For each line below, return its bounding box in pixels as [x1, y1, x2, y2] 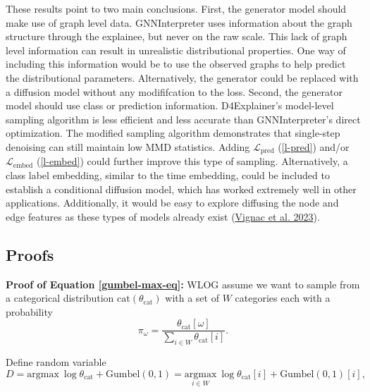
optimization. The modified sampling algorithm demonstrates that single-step [6, 125, 340, 140]
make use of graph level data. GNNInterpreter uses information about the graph [6, 15, 352, 30]
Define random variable [6, 355, 106, 369]
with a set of [165, 290, 219, 305]
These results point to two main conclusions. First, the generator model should [6, 1, 347, 16]
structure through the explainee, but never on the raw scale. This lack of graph [6, 29, 347, 44]
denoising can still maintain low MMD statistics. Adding [6, 139, 250, 154]
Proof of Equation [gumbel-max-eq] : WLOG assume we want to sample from [6, 276, 360, 291]
